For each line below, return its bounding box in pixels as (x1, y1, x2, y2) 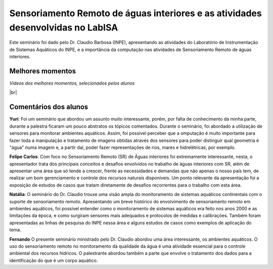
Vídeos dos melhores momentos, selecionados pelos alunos (9, 80, 135, 86)
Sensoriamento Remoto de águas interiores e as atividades (9, 8, 262, 19)
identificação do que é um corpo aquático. (9, 257, 98, 263)
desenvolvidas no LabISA (9, 22, 118, 33)
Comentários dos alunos (9, 103, 88, 111)
